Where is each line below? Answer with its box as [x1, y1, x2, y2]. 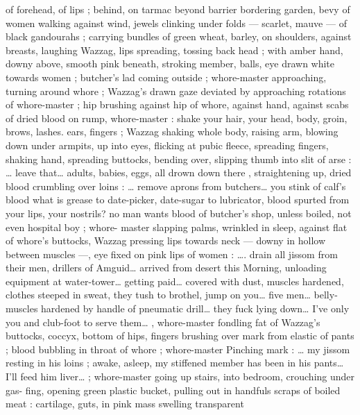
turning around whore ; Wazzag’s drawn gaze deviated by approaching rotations [6, 83, 346, 98]
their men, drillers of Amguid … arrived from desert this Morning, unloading [6, 260, 327, 275]
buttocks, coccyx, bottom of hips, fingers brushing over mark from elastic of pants [6, 328, 354, 343]
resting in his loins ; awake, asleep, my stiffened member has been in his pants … [6, 355, 344, 370]
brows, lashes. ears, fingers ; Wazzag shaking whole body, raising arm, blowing [6, 124, 338, 139]
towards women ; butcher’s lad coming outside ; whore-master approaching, [6, 69, 327, 84]
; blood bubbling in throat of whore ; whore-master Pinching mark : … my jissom [6, 341, 350, 356]
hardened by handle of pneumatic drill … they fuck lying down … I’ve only [41, 301, 350, 316]
